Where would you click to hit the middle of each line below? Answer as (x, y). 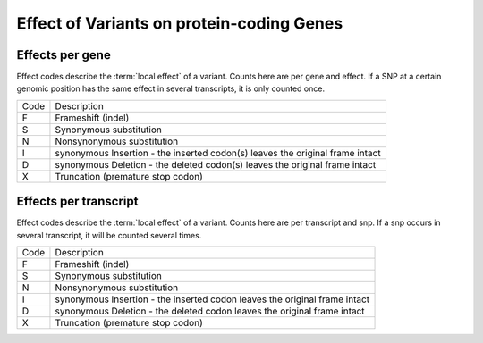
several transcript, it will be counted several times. (109, 235)
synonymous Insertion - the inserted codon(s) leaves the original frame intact (218, 153)
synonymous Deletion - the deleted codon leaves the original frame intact (210, 311)
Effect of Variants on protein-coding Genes (180, 23)
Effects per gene (64, 55)
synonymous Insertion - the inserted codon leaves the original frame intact (212, 299)
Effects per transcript (77, 201)
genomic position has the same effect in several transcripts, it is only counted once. (171, 88)
